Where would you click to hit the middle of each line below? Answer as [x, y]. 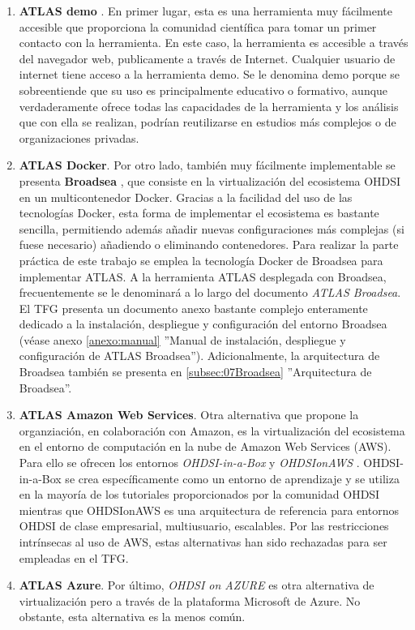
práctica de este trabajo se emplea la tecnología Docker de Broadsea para [201, 260]
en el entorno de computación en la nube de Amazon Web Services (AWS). [205, 446]
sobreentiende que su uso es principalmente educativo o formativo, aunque [203, 90]
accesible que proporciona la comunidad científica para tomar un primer [198, 26]
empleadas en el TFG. [74, 557]
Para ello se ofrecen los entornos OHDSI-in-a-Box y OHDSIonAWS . [189, 463]
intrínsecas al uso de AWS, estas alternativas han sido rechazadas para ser [203, 542]
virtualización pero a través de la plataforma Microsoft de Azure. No [190, 600]
